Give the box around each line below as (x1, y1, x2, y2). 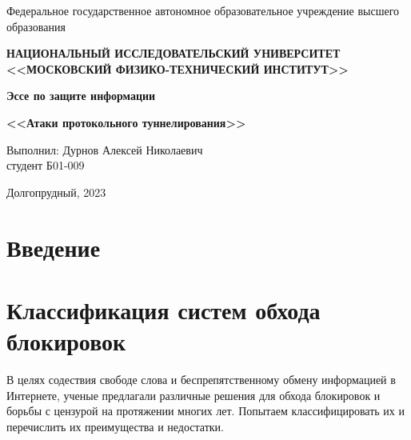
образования (6, 18, 66, 34)
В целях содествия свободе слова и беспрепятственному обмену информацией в (6, 371, 396, 388)
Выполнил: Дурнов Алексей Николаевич (6, 141, 203, 158)
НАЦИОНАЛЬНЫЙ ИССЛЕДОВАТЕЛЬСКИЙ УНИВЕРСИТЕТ (6, 45, 341, 62)
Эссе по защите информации (6, 87, 156, 104)
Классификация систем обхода (6, 293, 321, 326)
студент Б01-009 (6, 157, 85, 174)
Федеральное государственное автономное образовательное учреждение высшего (6, 2, 400, 18)
